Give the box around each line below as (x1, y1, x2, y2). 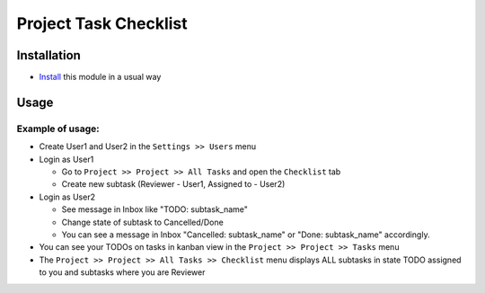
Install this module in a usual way (39, 72, 162, 83)
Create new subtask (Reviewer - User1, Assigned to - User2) (61, 179, 286, 190)
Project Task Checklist (16, 13, 188, 33)
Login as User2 (39, 191, 96, 202)
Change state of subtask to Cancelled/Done (61, 217, 224, 227)
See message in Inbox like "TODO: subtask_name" (61, 204, 249, 215)
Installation (16, 48, 81, 63)
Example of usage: (16, 122, 100, 135)
